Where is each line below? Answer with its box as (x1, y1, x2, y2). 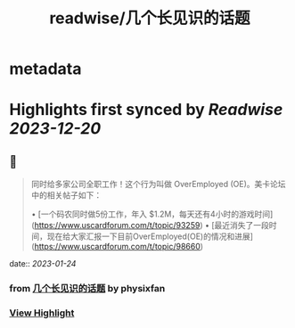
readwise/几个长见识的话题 (48, 8, 251, 29)
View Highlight (9, 307, 75, 319)
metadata (9, 59, 82, 79)
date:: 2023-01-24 (9, 258, 77, 269)
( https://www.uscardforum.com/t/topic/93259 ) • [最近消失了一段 (30, 220, 270, 231)
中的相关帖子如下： (30, 190, 102, 201)
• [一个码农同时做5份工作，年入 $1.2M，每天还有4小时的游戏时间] (30, 209, 274, 219)
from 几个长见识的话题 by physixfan (9, 283, 166, 295)
